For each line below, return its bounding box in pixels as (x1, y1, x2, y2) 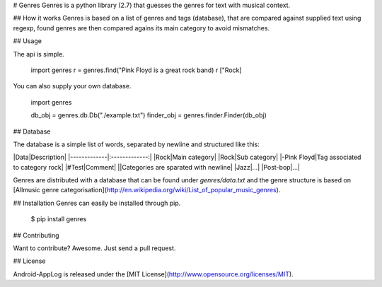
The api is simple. (13, 49, 65, 58)
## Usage (13, 37, 42, 45)
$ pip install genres (30, 215, 87, 223)
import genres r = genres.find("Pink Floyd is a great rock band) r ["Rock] (30, 66, 242, 74)
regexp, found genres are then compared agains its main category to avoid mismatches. (13, 23, 270, 32)
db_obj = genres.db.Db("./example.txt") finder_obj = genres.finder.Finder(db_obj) (30, 111, 267, 119)
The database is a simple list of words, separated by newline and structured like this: (13, 140, 260, 148)
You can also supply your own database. (13, 82, 132, 90)
